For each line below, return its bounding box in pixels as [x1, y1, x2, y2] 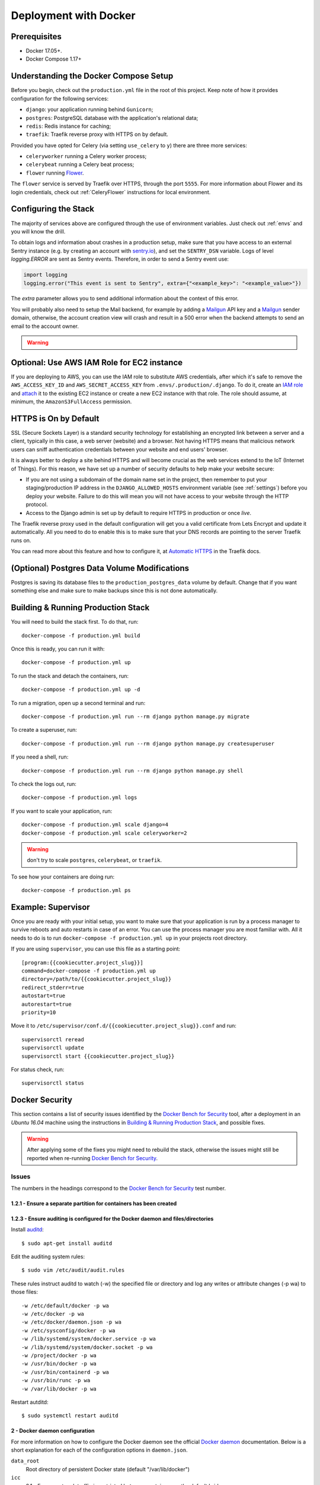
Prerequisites [11, 31, 62, 42]
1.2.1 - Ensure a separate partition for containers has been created [11, 1200, 177, 1207]
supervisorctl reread [21, 1036, 84, 1042]
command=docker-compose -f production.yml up [21, 967, 156, 974]
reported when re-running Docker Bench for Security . [27, 1154, 158, 1161]
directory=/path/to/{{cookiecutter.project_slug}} [21, 976, 172, 982]
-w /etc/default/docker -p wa [21, 1302, 110, 1309]
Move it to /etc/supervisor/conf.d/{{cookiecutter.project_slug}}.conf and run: [11, 1022, 237, 1029]
